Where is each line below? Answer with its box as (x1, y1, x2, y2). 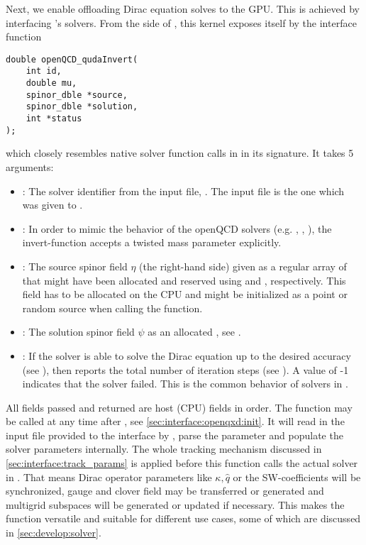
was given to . (22, 197, 83, 212)
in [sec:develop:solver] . (6, 525, 101, 540)
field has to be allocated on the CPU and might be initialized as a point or (22, 287, 348, 302)
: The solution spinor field (22, 324, 135, 339)
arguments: (6, 159, 54, 174)
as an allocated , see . (148, 324, 241, 339)
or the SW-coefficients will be (233, 469, 361, 484)
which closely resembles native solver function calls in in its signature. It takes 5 (6, 145, 354, 160)
